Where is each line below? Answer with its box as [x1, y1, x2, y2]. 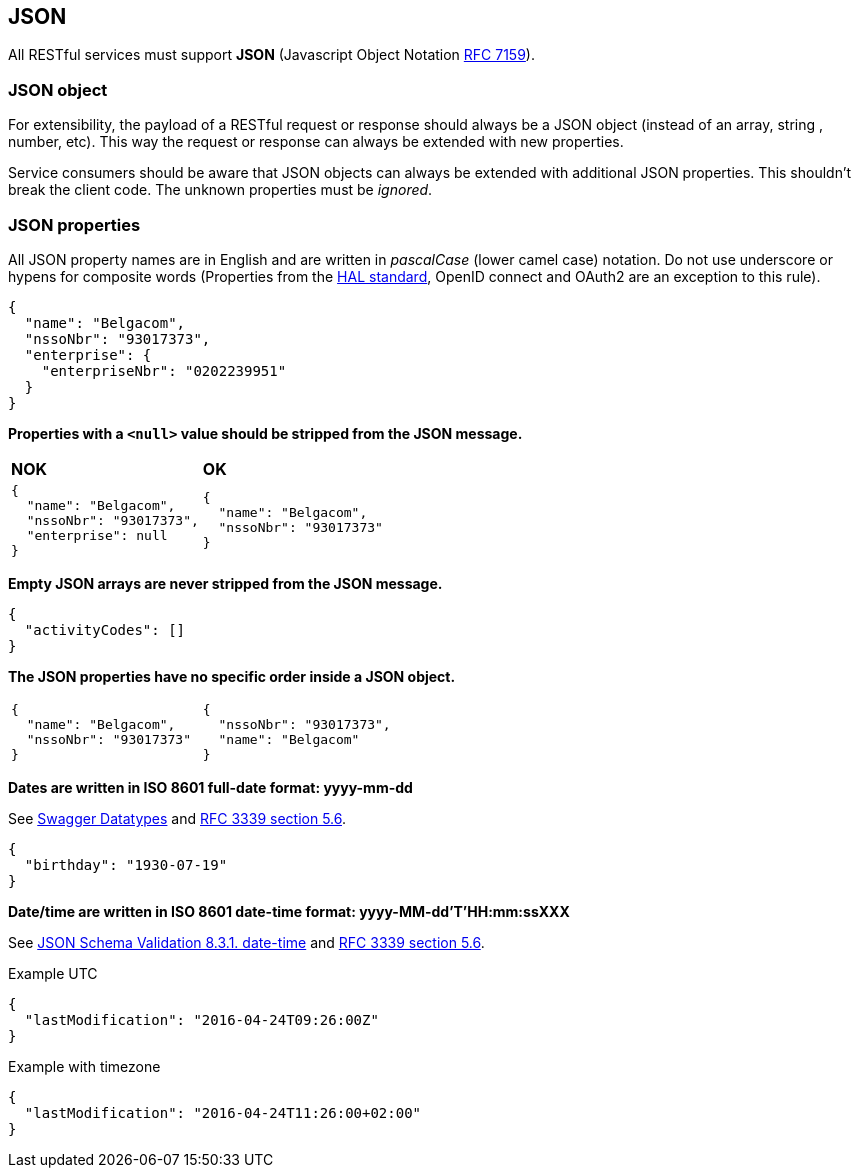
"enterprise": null [26, 527, 168, 543]
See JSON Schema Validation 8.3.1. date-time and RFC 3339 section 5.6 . [8, 933, 485, 951]
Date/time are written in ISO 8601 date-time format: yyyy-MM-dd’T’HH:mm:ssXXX [8, 902, 570, 920]
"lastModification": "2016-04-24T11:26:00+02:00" [24, 1104, 422, 1121]
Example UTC [8, 964, 98, 982]
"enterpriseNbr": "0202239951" [41, 362, 287, 379]
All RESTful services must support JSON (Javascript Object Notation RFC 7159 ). [8, 46, 535, 64]
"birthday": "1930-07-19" [24, 856, 228, 873]
